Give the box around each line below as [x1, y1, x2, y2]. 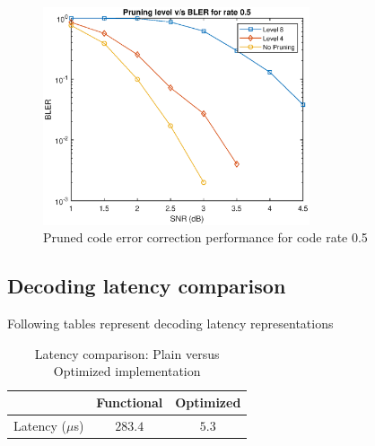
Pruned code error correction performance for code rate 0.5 [43, 228, 368, 247]
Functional [96, 393, 163, 412]
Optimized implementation [53, 362, 201, 380]
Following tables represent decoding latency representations [7, 314, 334, 333]
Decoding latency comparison [7, 272, 286, 300]
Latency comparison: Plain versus [34, 344, 220, 363]
